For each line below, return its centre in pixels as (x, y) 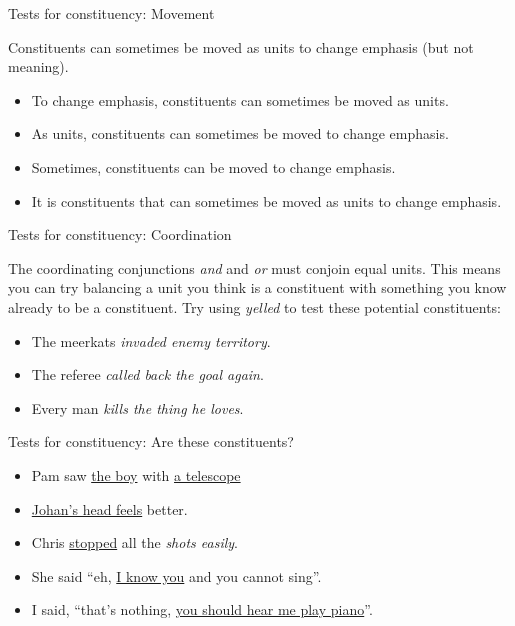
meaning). (38, 66)
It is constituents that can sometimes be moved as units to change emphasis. (266, 200)
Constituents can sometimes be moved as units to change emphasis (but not (241, 46)
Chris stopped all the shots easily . (135, 542)
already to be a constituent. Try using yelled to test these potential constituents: (255, 306)
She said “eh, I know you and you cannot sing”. (176, 575)
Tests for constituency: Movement (111, 13)
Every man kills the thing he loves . (137, 407)
